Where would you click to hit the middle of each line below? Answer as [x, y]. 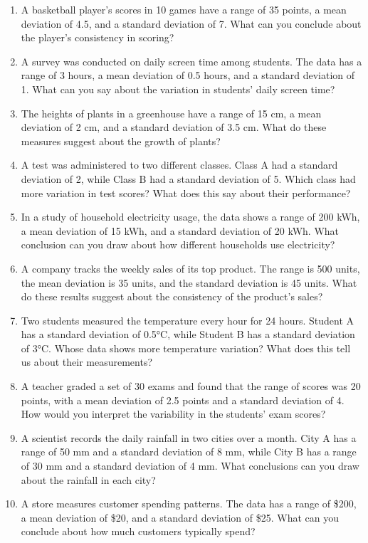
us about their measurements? [87, 362]
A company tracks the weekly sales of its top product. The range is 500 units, [190, 268]
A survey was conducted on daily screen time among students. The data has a [191, 61]
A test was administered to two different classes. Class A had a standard [179, 165]
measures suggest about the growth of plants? [121, 141]
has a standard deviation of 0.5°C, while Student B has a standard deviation [188, 334]
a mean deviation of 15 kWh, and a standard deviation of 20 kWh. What [180, 230]
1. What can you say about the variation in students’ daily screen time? [178, 89]
